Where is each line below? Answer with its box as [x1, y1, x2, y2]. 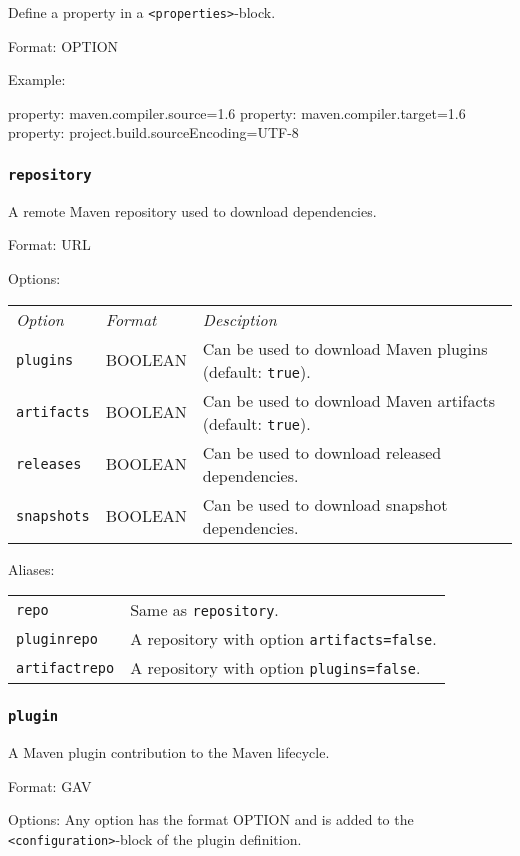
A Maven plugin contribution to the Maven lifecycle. [8, 741, 330, 762]
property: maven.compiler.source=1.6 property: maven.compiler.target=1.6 [8, 102, 466, 123]
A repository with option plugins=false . [130, 656, 421, 680]
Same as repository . [130, 598, 279, 622]
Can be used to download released [202, 440, 442, 464]
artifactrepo [16, 659, 115, 676]
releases [16, 455, 82, 472]
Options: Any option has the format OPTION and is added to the [8, 809, 414, 830]
